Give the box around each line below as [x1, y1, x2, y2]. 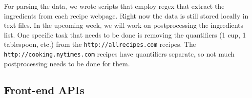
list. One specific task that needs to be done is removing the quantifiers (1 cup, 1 [4, 29, 246, 39]
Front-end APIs [4, 82, 84, 97]
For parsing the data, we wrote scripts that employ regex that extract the [4, 1, 225, 11]
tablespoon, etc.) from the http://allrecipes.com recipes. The [4, 39, 196, 49]
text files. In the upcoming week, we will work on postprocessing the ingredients [4, 20, 244, 30]
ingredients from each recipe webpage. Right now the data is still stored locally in [4, 10, 249, 20]
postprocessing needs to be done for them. [4, 58, 130, 68]
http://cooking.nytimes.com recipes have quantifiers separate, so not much [4, 49, 234, 59]
